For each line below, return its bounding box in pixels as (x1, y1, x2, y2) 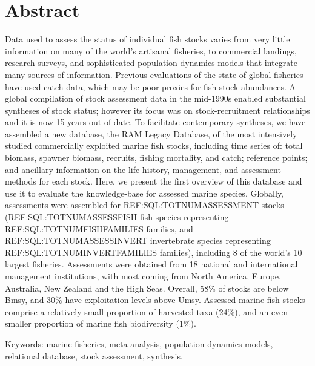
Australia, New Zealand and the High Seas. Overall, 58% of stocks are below (5, 281, 289, 294)
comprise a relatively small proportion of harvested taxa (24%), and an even (5, 305, 288, 318)
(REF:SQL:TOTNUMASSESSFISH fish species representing (5, 211, 229, 223)
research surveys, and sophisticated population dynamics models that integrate (5, 56, 297, 69)
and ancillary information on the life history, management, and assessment (5, 163, 281, 175)
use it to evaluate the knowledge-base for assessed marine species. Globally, (5, 186, 284, 199)
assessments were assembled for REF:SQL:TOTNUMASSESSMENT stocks (5, 198, 284, 211)
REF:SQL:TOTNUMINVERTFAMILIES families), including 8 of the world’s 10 (5, 246, 302, 258)
